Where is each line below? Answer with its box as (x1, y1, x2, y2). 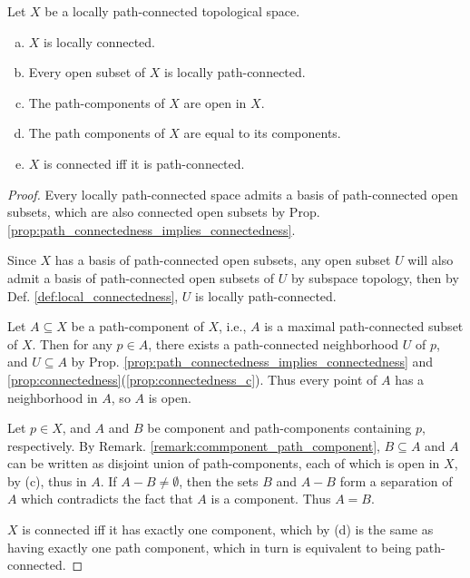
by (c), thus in (7, 471, 87, 490)
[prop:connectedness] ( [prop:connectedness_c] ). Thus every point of (7, 369, 377, 388)
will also (407, 250, 454, 269)
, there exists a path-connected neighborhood (148, 334, 399, 353)
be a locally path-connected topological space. (44, 2, 300, 20)
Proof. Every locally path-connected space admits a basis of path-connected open (7, 184, 458, 203)
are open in (183, 93, 247, 112)
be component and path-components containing (147, 418, 412, 437)
